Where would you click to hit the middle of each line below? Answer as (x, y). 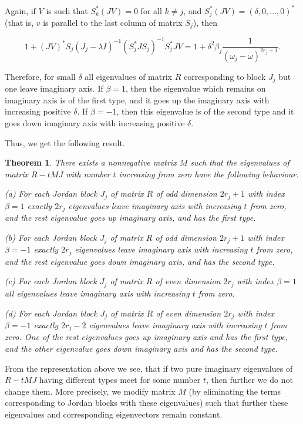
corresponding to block (225, 76)
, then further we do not (250, 380)
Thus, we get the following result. (65, 142)
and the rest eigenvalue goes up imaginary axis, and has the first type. (130, 218)
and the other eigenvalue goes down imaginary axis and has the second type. (141, 348)
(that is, (19, 22)
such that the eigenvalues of (240, 162)
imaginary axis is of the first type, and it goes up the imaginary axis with (137, 100)
